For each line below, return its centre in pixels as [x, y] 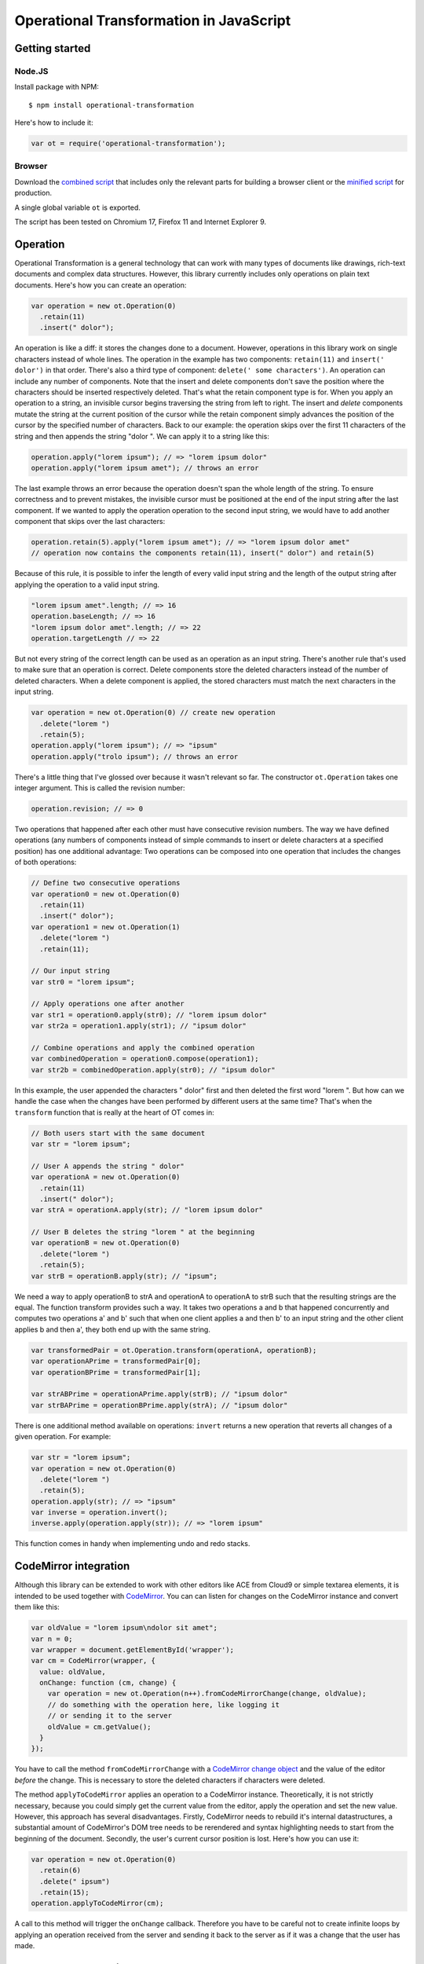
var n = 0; [52, 1639]
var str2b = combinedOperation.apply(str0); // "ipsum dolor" [153, 1070]
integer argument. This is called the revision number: [100, 788]
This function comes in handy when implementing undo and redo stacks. [132, 1544]
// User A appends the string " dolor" [108, 1166]
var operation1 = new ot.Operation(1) [106, 927]
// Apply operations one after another [108, 1004]
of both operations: [46, 862]
